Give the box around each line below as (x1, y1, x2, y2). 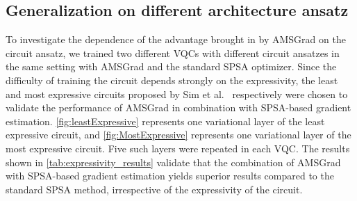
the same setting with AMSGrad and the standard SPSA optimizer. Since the (6, 59, 337, 74)
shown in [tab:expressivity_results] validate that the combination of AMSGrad (6, 154, 341, 169)
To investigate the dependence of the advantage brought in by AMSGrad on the (6, 32, 346, 47)
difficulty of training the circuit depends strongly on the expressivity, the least (6, 72, 338, 87)
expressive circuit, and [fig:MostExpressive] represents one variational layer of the (6, 127, 351, 142)
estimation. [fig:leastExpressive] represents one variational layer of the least (6, 113, 325, 128)
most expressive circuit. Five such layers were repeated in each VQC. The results (6, 140, 350, 155)
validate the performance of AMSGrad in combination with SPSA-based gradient (6, 100, 351, 115)
